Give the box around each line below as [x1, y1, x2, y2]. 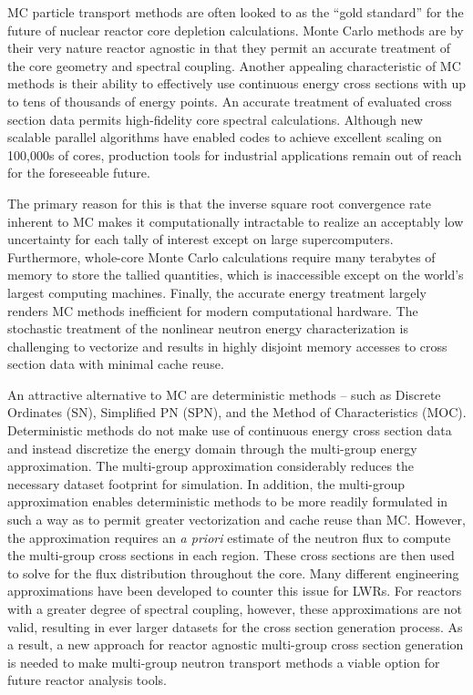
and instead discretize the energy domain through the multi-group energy [7, 438, 417, 457]
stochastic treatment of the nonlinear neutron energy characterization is [7, 319, 408, 338]
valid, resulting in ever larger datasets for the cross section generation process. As [7, 617, 463, 636]
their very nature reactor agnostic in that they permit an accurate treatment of [7, 38, 451, 57]
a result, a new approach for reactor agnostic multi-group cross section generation [7, 635, 464, 654]
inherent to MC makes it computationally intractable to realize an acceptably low [7, 211, 464, 230]
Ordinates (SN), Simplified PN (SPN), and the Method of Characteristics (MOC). [7, 403, 467, 422]
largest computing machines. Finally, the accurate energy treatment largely [7, 282, 427, 302]
